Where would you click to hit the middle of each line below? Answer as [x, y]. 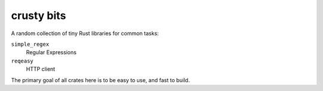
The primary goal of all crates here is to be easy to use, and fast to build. [100, 80]
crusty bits [39, 15]
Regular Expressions [51, 52]
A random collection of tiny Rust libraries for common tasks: [85, 33]
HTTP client [41, 69]
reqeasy [22, 61]
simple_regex [30, 44]
